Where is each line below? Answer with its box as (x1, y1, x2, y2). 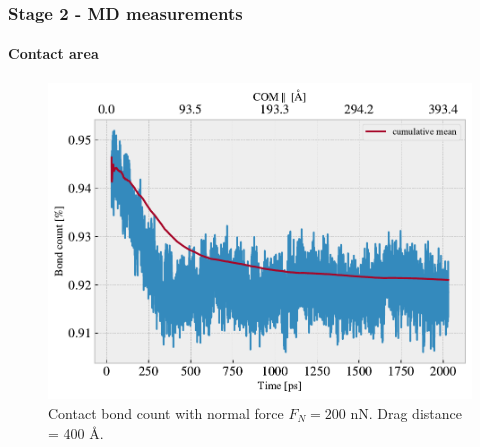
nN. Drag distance (350, 403, 462, 423)
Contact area (8, 43, 99, 64)
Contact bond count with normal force (48, 403, 284, 423)
